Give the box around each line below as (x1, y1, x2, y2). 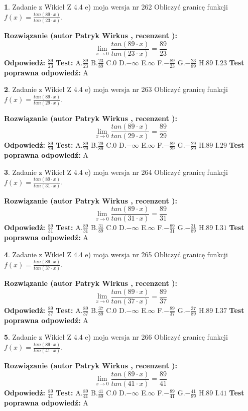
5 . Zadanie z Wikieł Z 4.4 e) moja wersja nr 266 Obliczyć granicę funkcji (4, 332, 228, 342)
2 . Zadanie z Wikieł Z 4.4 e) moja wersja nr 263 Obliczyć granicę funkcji (4, 84, 228, 94)
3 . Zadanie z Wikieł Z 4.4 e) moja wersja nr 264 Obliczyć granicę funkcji (4, 166, 228, 177)
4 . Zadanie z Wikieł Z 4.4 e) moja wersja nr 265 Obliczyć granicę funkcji (4, 249, 228, 259)
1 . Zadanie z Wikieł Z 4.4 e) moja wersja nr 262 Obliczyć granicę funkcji (4, 2, 228, 12)
